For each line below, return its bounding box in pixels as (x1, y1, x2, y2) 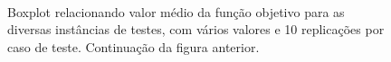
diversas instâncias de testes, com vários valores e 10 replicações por (7, 20, 385, 39)
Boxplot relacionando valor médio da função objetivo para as (7, 2, 345, 21)
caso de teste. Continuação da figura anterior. (7, 37, 260, 56)
